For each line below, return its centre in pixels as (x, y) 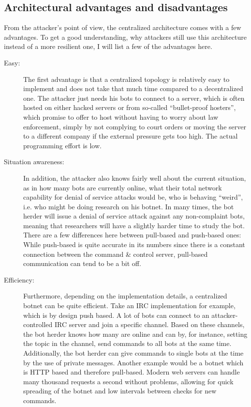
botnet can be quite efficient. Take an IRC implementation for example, (129, 305)
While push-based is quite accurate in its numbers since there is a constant (134, 244)
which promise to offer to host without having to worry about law (121, 117)
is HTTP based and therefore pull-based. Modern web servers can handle (132, 372)
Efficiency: (19, 279)
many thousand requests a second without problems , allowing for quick (128, 381)
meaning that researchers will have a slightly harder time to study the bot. (134, 225)
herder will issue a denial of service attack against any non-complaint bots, (134, 216)
